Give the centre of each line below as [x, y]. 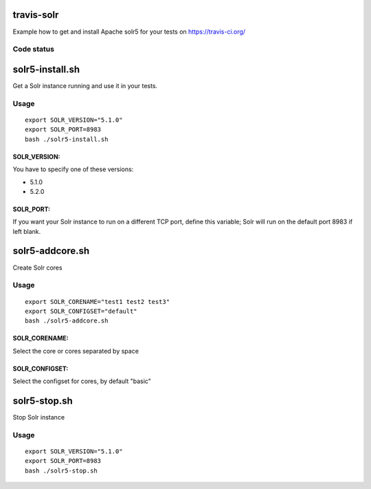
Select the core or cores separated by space [76, 351]
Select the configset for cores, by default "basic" [82, 381]
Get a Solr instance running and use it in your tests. [85, 85]
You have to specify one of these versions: [73, 169]
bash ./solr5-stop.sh [61, 470]
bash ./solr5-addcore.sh [67, 321]
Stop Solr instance [39, 417]
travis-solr [36, 15]
